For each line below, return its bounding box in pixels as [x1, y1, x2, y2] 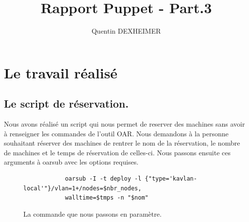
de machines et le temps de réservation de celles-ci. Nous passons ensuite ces [4, 147, 231, 157]
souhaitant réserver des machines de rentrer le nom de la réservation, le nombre [4, 138, 240, 148]
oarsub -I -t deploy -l [65, 175, 142, 183]
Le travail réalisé [4, 62, 117, 82]
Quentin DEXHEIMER [91, 26, 161, 36]
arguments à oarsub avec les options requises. [4, 157, 139, 167]
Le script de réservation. [4, 96, 129, 111]
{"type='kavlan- [145, 175, 197, 183]
